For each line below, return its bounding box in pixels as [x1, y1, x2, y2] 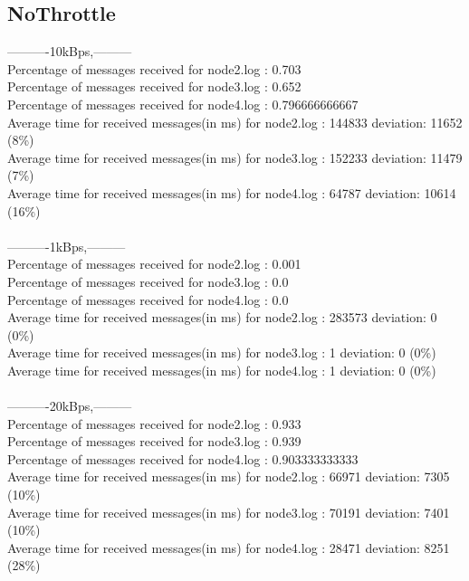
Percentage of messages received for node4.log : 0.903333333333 [7, 449, 359, 468]
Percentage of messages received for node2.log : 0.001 [7, 254, 301, 273]
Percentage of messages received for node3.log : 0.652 [7, 77, 301, 96]
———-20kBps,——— [7, 396, 132, 415]
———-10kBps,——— [7, 42, 132, 61]
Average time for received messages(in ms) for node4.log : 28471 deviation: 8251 [7, 538, 450, 557]
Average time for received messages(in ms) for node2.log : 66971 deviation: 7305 [7, 467, 450, 486]
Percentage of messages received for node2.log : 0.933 [7, 414, 301, 433]
